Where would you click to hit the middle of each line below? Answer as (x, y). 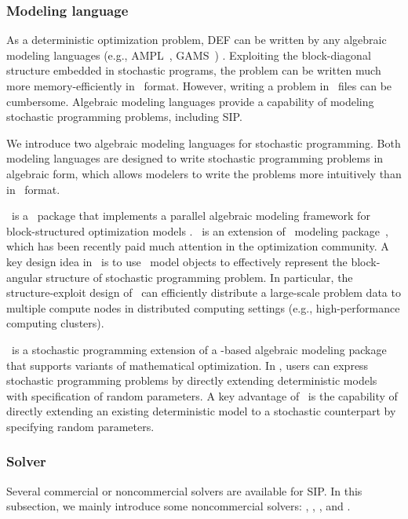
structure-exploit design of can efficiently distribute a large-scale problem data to (204, 292)
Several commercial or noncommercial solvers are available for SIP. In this (184, 490)
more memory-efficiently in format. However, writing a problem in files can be (199, 86)
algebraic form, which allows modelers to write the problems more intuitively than (204, 173)
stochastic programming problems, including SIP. (124, 117)
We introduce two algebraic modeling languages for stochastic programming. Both (204, 143)
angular (24, 277)
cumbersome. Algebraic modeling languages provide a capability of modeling (190, 101)
